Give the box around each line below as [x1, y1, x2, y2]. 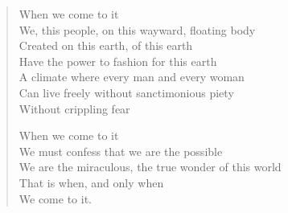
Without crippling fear [19, 100, 130, 117]
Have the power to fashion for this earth [19, 52, 217, 69]
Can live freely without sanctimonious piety [19, 84, 234, 100]
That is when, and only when [19, 174, 164, 190]
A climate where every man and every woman [19, 68, 245, 85]
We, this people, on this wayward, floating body [19, 21, 256, 38]
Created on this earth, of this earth [19, 37, 193, 54]
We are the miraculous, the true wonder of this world [19, 158, 282, 175]
